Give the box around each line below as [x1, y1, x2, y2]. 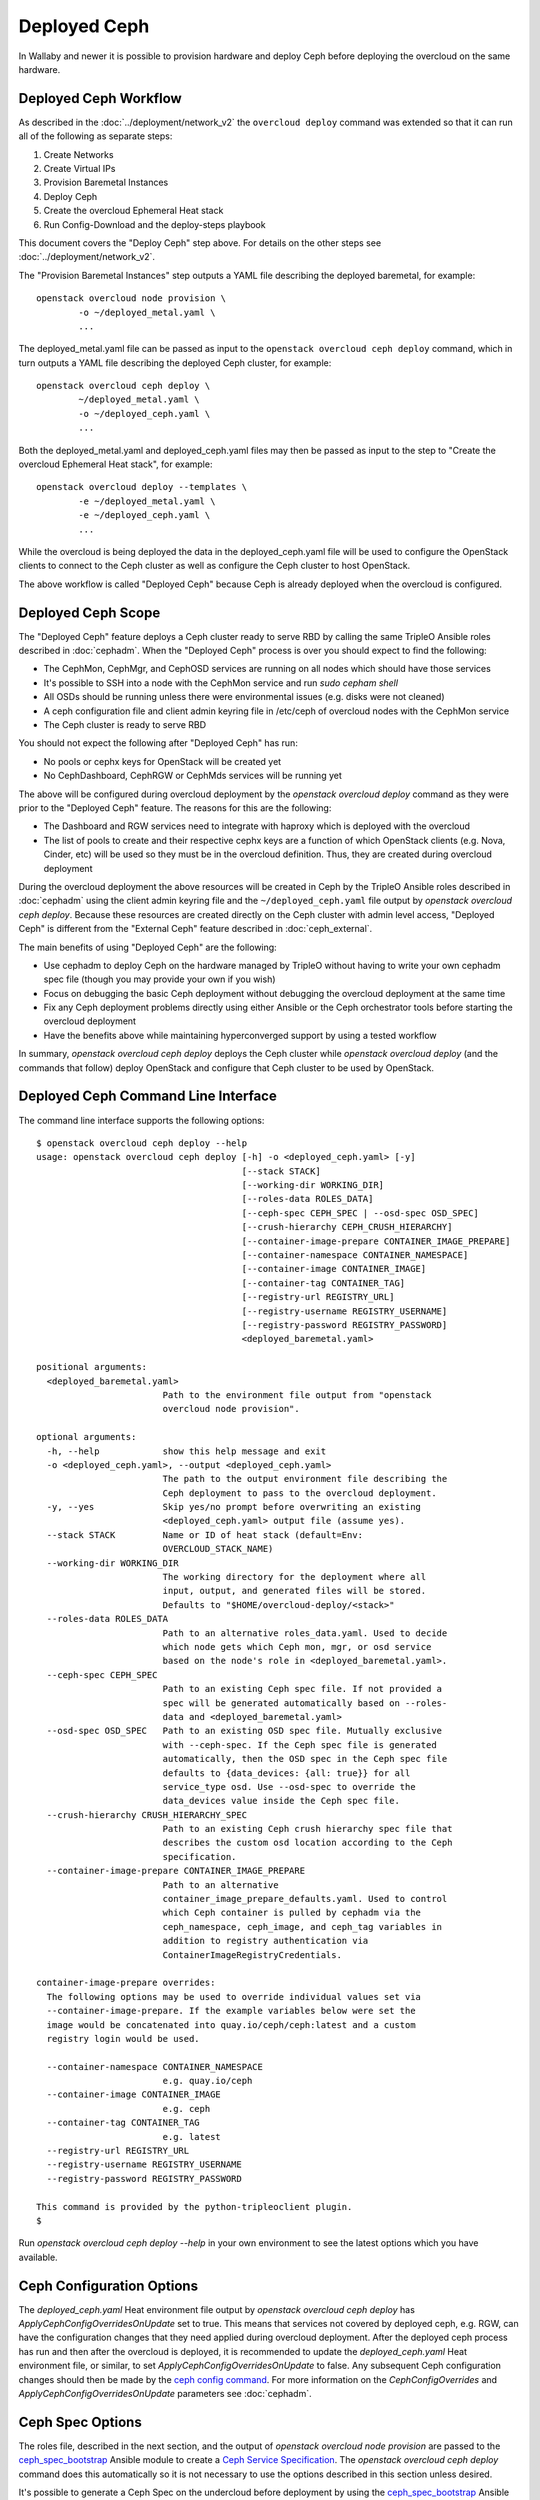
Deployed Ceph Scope [18, 604, 161, 621]
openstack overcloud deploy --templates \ [36, 481, 248, 493]
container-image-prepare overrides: [36, 1977, 216, 1989]
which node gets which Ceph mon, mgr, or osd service [162, 1641, 432, 1652]
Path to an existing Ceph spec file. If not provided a [162, 1683, 443, 1695]
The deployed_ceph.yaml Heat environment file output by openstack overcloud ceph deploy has [18, 2303, 415, 2315]
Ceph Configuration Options [18, 2277, 199, 2294]
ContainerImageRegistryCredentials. [162, 1949, 342, 1960]
